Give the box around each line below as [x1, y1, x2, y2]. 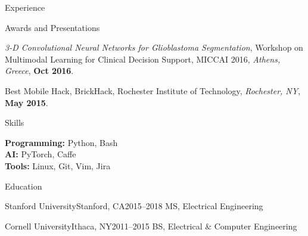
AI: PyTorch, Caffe [5, 148, 76, 160]
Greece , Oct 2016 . [5, 64, 74, 77]
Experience [5, 1, 45, 13]
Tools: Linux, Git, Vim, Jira [5, 159, 111, 172]
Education [5, 179, 42, 192]
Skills [5, 116, 24, 129]
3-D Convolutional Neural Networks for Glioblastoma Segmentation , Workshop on [5, 41, 303, 54]
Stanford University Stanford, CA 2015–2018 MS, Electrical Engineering [5, 200, 263, 212]
